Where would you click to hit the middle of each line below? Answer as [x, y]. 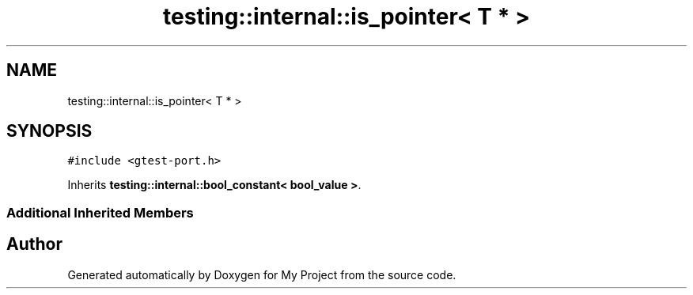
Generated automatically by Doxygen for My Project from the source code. [262, 274]
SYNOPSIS [49, 131]
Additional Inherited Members [100, 212]
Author [34, 244]
